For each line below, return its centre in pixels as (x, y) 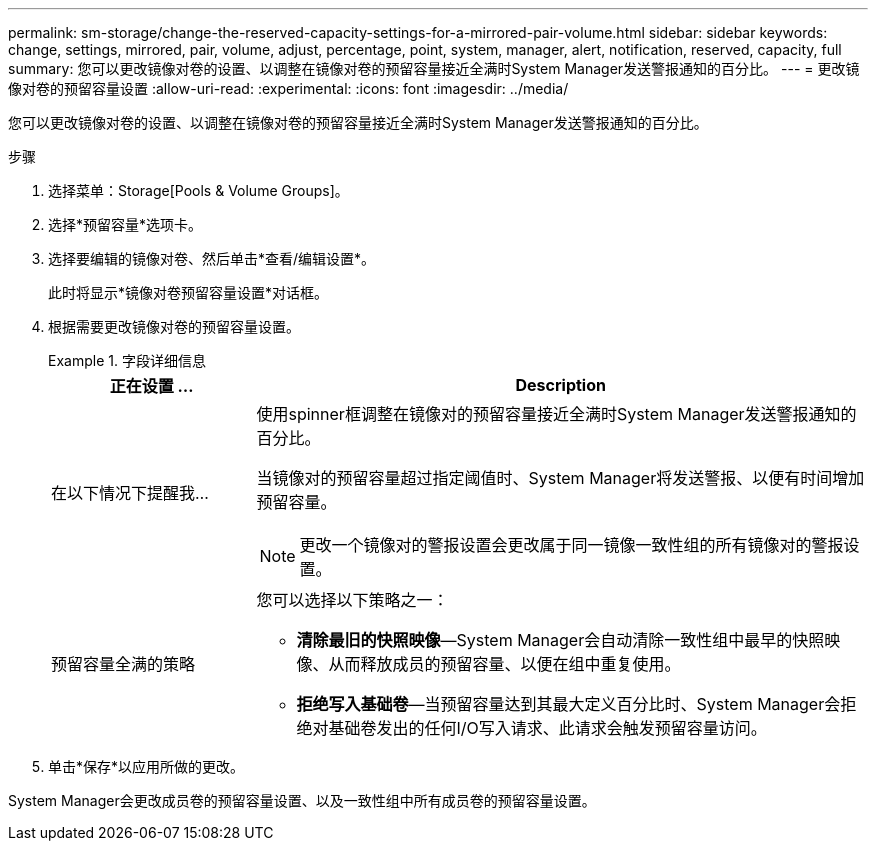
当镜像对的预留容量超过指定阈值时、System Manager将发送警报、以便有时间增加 (560, 478)
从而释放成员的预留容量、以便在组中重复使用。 (504, 664)
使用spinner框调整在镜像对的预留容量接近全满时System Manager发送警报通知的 (556, 414)
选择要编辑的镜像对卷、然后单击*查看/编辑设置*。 (212, 258)
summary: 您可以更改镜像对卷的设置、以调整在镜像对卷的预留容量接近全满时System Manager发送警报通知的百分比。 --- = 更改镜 (434, 68)
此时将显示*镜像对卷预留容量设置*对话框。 (188, 292)
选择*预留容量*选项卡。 (125, 224)
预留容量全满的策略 (123, 664)
